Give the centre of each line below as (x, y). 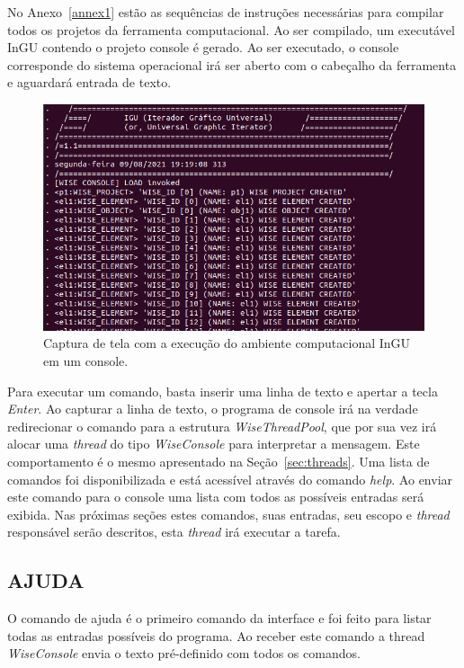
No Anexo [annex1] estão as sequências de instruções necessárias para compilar (226, 12)
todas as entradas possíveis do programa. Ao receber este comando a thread (216, 635)
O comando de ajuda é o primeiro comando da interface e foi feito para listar (219, 618)
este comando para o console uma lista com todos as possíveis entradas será (216, 497)
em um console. (86, 361)
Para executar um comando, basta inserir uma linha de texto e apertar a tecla (223, 391)
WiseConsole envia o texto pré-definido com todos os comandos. (184, 653)
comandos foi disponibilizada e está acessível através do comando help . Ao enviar (230, 479)
